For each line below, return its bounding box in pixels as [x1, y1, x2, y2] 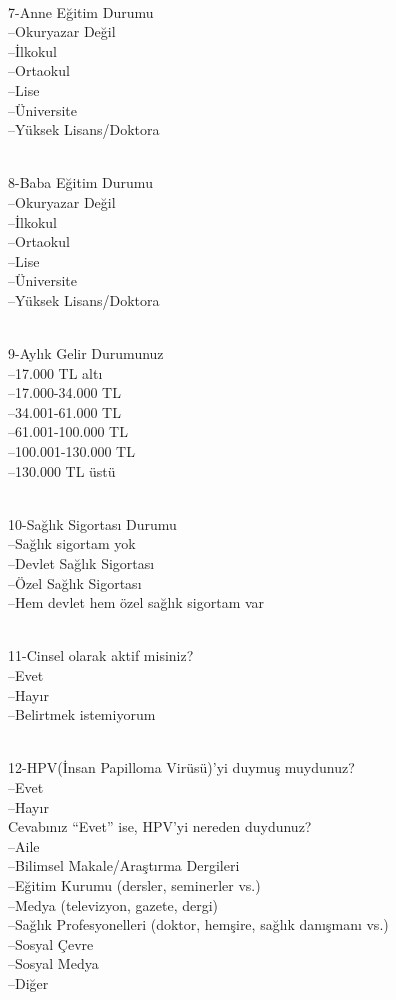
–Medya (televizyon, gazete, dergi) [8, 894, 219, 915]
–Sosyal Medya [8, 953, 99, 974]
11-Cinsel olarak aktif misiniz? [8, 645, 194, 666]
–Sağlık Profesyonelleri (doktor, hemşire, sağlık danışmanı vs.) [8, 914, 389, 935]
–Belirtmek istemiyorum [8, 704, 156, 725]
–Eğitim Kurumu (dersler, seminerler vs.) [8, 874, 261, 895]
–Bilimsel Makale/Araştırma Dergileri [8, 855, 240, 876]
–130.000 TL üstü [8, 460, 116, 481]
